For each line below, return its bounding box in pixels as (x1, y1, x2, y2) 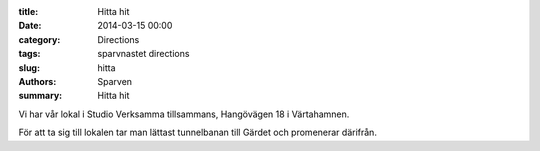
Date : (18, 20, 42, 32)
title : (18, 6, 39, 17)
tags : (18, 48, 41, 60)
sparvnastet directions (97, 48, 190, 60)
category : (18, 33, 61, 45)
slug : (18, 61, 40, 74)
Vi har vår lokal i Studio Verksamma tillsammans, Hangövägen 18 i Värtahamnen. (18, 108, 350, 120)
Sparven (97, 75, 133, 87)
